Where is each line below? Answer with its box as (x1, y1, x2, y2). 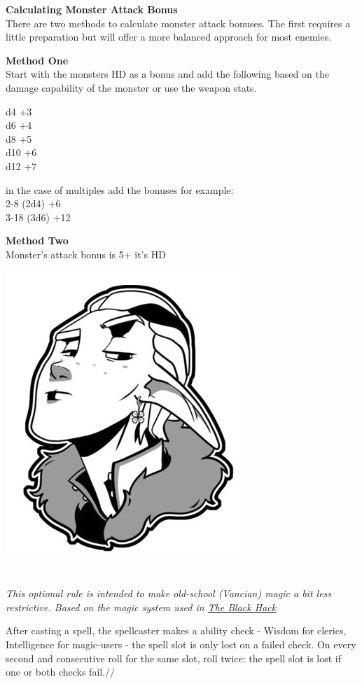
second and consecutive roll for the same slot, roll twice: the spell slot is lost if (6, 650, 342, 665)
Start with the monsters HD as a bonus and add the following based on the (6, 67, 329, 81)
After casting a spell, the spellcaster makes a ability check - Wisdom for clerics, (6, 623, 347, 638)
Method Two (6, 233, 69, 248)
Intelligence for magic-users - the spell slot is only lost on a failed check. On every (6, 637, 356, 652)
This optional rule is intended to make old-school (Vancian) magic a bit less (6, 586, 332, 601)
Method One (6, 53, 69, 67)
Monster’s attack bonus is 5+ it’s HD (6, 246, 166, 261)
